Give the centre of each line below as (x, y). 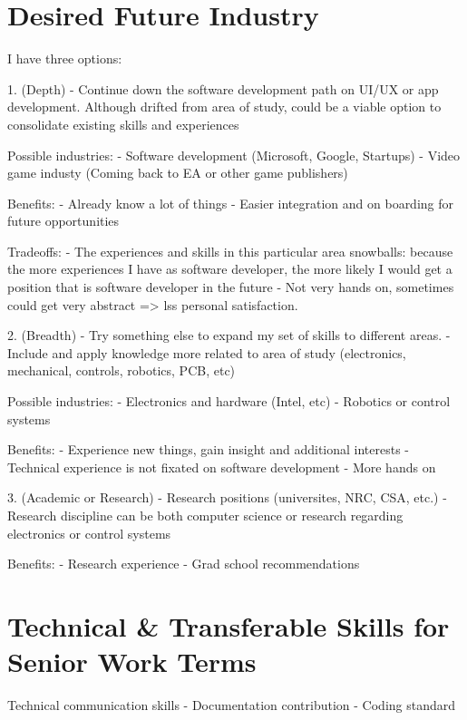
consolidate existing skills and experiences (123, 124)
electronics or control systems (89, 533)
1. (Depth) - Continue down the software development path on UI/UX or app (223, 88)
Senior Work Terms (132, 662)
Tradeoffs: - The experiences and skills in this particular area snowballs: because (230, 251)
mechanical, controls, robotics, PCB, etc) (122, 370)
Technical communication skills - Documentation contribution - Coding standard (232, 705)
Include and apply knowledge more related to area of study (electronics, (207, 352)
